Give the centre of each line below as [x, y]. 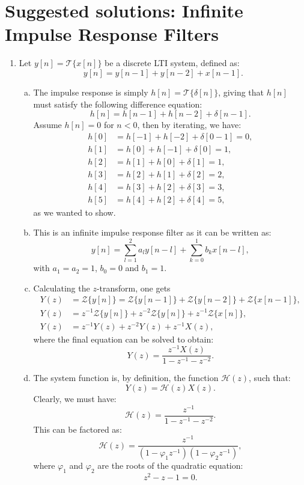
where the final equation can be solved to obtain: [123, 339]
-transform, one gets [133, 288]
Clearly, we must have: [75, 398]
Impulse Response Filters [112, 34]
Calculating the [62, 288]
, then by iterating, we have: [189, 125]
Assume [47, 125]
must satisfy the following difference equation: [118, 104]
